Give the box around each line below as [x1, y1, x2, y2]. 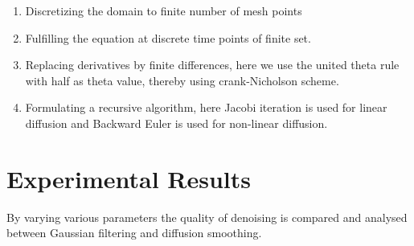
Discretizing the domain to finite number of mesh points [25, 2, 302, 18]
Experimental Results [6, 162, 251, 195]
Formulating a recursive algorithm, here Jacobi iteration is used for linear [25, 99, 387, 116]
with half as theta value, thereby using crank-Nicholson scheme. [25, 72, 339, 88]
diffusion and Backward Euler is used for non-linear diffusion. [25, 114, 328, 131]
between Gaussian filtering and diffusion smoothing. [6, 224, 262, 241]
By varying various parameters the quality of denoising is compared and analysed [6, 208, 408, 225]
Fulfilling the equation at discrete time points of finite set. [25, 29, 311, 46]
